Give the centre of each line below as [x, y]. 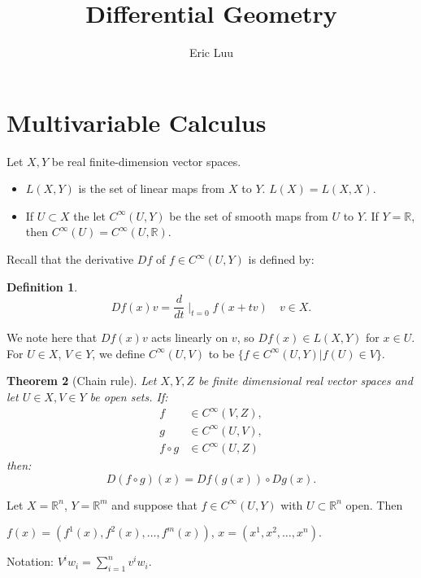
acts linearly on [190, 337]
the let [89, 215]
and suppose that [154, 504]
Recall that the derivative [70, 259]
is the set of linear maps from [152, 188]
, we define [119, 353]
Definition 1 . [42, 286]
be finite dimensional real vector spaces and [306, 381]
